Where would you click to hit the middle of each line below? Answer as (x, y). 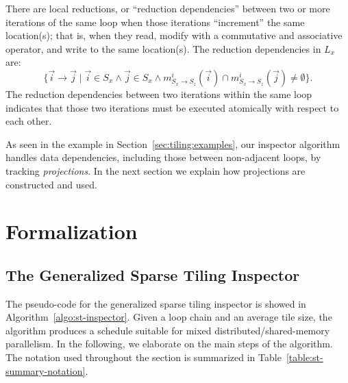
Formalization (72, 231)
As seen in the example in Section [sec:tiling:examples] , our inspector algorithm (173, 144)
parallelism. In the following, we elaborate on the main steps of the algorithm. (169, 344)
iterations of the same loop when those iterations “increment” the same (155, 22)
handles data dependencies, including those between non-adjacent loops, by (163, 157)
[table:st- (304, 357)
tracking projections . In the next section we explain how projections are (156, 170)
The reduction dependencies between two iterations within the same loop (159, 94)
